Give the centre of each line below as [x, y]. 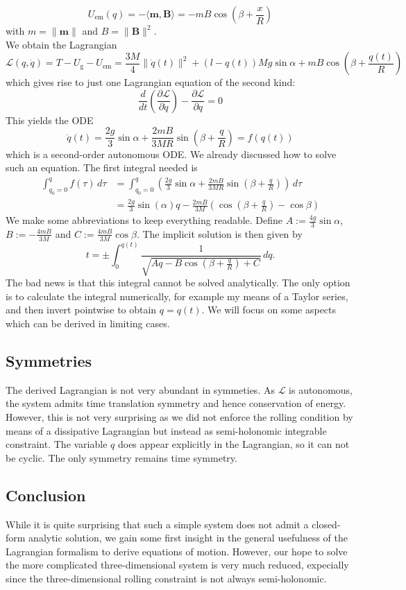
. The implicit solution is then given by [219, 233]
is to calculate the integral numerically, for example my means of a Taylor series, [177, 296]
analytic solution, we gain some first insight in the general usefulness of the [188, 538]
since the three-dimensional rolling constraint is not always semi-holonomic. [166, 578]
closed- [326, 524]
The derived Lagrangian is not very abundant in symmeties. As [140, 389]
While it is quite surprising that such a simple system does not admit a [157, 524]
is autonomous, [321, 389]
